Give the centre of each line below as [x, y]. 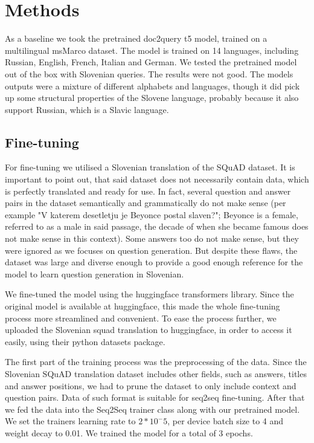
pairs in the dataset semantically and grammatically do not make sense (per [146, 203]
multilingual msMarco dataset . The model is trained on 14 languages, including [152, 50]
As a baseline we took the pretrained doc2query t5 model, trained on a [136, 38]
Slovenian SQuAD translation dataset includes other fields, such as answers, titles [156, 373]
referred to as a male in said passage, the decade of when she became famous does [157, 226]
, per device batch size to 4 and [226, 421]
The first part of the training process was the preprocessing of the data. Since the [156, 362]
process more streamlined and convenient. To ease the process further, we [141, 318]
